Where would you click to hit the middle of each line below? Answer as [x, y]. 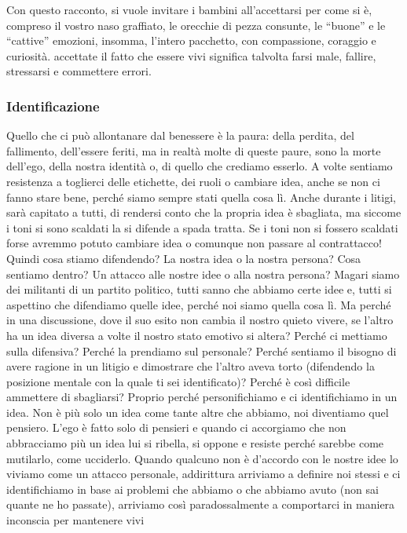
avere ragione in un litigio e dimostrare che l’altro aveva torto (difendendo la [191, 366]
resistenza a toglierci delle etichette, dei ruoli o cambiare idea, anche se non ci [193, 181]
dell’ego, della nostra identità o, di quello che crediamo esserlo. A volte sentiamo [200, 166]
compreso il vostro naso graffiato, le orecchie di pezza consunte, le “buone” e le [196, 25]
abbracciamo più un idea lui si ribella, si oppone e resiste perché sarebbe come [195, 443]
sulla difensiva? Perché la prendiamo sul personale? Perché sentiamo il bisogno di [202, 350]
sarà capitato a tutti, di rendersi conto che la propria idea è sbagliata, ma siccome [204, 212]
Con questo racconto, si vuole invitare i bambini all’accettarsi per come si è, [189, 9]
